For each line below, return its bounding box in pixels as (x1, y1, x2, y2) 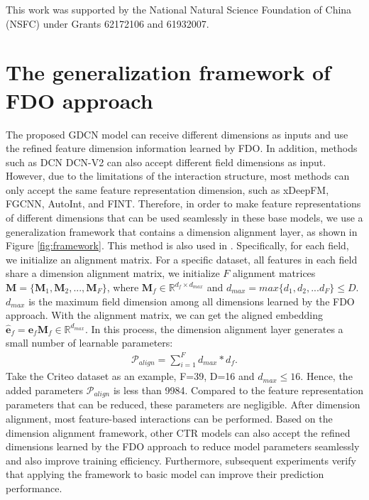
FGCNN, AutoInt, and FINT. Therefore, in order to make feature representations (6, 196, 361, 211)
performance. (6, 480, 62, 495)
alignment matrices (232, 266, 316, 281)
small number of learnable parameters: (6, 335, 173, 350)
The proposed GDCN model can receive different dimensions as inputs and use (6, 126, 348, 141)
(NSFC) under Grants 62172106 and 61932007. (6, 16, 209, 31)
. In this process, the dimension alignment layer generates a (84, 321, 343, 336)
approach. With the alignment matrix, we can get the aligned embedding (6, 308, 323, 322)
